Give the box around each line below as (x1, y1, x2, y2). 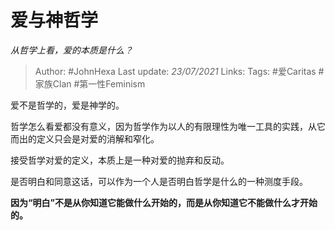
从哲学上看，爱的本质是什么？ (10, 44, 133, 56)
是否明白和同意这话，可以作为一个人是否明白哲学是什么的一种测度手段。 (10, 175, 308, 187)
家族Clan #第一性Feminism (34, 77, 146, 90)
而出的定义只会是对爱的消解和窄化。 (10, 132, 160, 145)
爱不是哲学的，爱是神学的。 (10, 99, 125, 111)
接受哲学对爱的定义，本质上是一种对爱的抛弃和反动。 (10, 154, 230, 166)
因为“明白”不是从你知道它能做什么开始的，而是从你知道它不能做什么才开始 (10, 196, 318, 208)
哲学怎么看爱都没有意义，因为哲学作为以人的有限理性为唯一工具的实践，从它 (10, 120, 326, 132)
